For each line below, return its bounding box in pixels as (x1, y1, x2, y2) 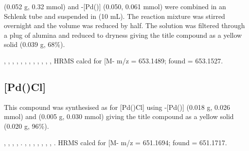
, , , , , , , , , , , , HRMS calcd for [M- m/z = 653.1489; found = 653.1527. (4, 55, 223, 65)
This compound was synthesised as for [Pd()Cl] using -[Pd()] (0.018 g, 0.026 (4, 102, 230, 112)
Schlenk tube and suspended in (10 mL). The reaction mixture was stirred (4, 11, 225, 21)
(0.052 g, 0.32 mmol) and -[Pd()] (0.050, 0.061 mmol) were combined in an (4, 1, 226, 11)
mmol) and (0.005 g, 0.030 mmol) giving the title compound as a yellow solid (4, 111, 234, 121)
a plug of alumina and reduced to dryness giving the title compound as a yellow (4, 30, 242, 40)
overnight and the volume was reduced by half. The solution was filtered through (4, 20, 245, 30)
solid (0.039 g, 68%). (4, 39, 65, 49)
